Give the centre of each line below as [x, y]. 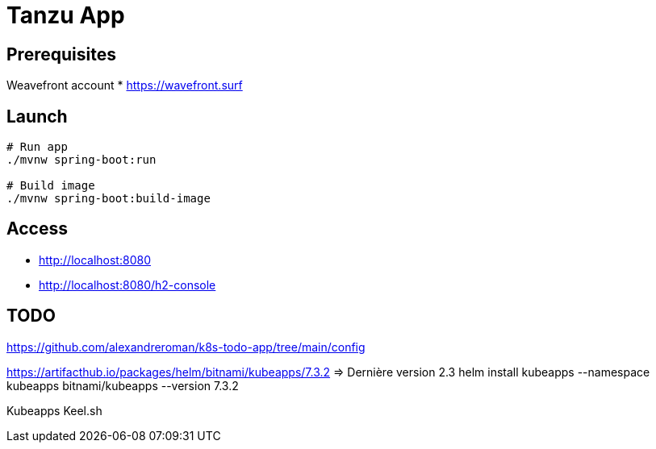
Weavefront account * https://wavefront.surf [125, 85]
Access [37, 229]
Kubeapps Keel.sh [54, 410]
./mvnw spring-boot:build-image [109, 199]
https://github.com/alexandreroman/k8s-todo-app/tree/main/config [186, 347]
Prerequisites [61, 54]
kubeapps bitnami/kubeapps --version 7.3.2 [123, 385]
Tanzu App [66, 15]
